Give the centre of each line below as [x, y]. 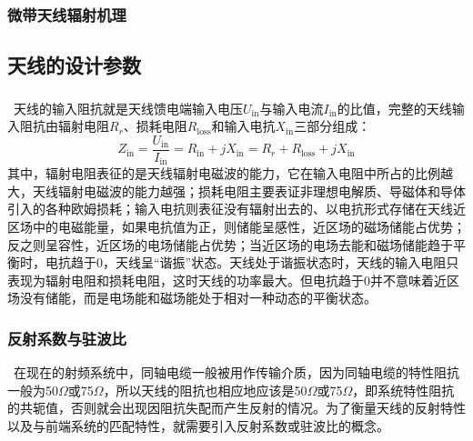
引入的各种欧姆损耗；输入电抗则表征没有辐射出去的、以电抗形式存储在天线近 [236, 209]
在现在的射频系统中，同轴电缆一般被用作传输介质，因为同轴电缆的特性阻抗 [236, 372]
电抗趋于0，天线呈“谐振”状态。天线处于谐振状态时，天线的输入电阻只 [252, 262]
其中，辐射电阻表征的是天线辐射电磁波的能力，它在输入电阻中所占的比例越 [230, 173]
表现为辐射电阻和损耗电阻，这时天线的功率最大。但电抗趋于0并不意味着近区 [233, 280]
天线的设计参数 [74, 65]
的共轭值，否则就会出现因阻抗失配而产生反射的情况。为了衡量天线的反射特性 [236, 408]
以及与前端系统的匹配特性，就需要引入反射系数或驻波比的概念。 [198, 426]
